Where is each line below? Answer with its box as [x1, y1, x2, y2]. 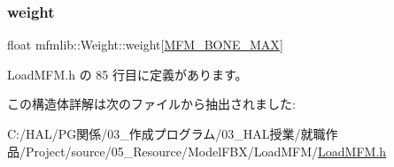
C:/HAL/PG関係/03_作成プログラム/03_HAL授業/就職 [7, 125, 326, 142]
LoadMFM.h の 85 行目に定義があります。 [7, 65, 248, 83]
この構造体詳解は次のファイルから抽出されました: [7, 95, 296, 113]
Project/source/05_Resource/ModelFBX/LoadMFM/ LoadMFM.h [25, 141, 387, 160]
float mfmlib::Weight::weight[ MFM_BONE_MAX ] [7, 35, 283, 54]
